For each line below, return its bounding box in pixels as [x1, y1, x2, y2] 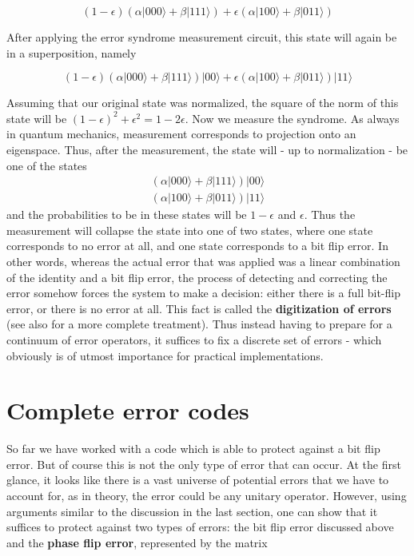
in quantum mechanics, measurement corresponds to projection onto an [6, 125, 356, 142]
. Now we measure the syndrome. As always [185, 109, 400, 126]
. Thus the [304, 206, 356, 223]
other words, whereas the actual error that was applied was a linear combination [6, 253, 400, 269]
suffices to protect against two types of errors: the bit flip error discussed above [6, 518, 394, 535]
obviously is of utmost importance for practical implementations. [6, 347, 324, 363]
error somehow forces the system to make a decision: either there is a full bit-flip [6, 284, 400, 301]
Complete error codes [6, 394, 249, 427]
